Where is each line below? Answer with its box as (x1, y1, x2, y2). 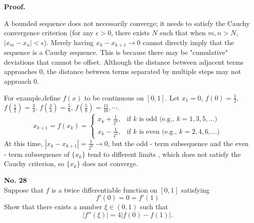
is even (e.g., (139, 128, 177, 135)
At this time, (4, 138, 43, 148)
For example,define (4, 92, 60, 102)
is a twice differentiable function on (51, 184, 158, 195)
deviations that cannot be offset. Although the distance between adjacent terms (4, 56, 244, 67)
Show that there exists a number (4, 201, 102, 212)
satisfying (181, 184, 210, 195)
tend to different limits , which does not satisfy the (87, 149, 241, 159)
